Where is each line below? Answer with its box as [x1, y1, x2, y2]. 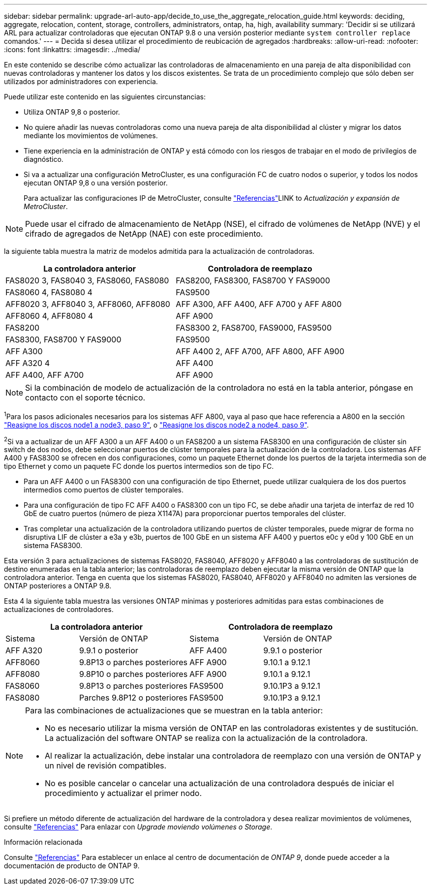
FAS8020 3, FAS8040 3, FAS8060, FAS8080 [5, 276, 169, 285]
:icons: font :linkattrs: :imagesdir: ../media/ [4, 45, 141, 54]
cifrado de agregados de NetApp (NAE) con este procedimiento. [25, 229, 263, 239]
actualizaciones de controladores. [4, 605, 114, 614]
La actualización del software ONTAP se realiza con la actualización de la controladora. [45, 733, 368, 743]
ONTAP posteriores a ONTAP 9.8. [4, 582, 112, 590]
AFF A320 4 [5, 358, 50, 368]
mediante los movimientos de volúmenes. [24, 131, 158, 140]
